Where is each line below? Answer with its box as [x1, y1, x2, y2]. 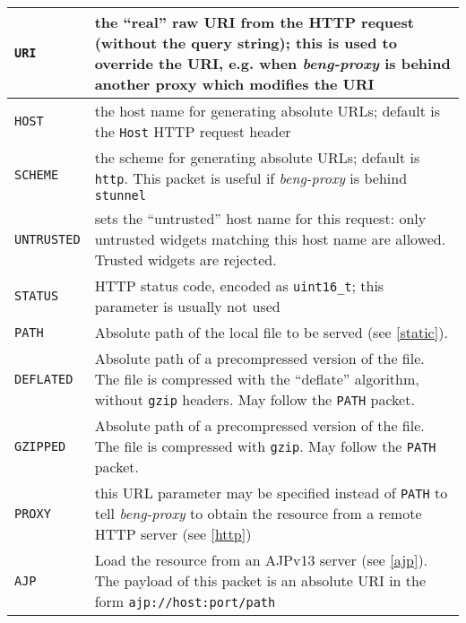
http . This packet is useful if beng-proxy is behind [94, 168, 408, 188]
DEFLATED [14, 371, 73, 386]
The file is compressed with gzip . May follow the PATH [94, 436, 436, 456]
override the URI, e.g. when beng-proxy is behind [94, 53, 451, 74]
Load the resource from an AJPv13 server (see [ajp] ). [94, 549, 428, 570]
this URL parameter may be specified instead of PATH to [94, 482, 448, 503]
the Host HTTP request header [94, 121, 291, 142]
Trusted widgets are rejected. [94, 249, 277, 270]
